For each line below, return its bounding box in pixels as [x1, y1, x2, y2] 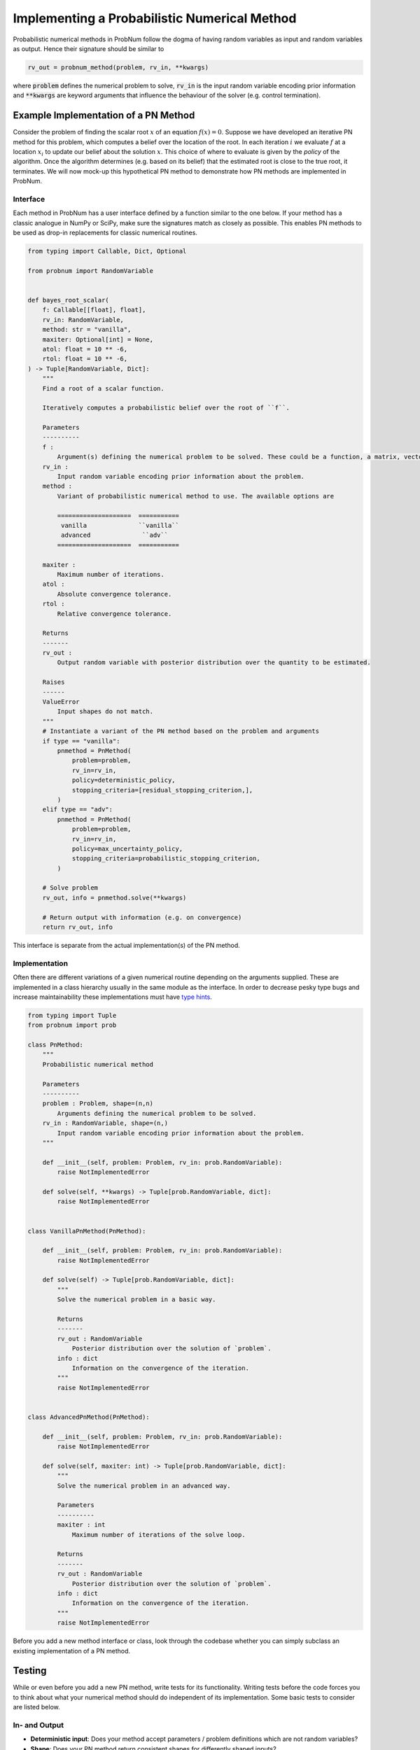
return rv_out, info [42, 923, 113, 931]
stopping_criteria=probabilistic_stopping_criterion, [71, 855, 260, 862]
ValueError [42, 698, 80, 706]
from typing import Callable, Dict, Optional [27, 247, 187, 255]
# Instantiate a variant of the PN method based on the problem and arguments [42, 727, 320, 735]
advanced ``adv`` [60, 531, 168, 539]
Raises [42, 678, 65, 686]
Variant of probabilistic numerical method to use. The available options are [57, 492, 335, 500]
